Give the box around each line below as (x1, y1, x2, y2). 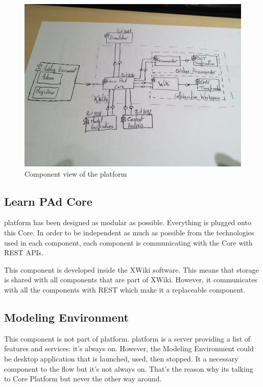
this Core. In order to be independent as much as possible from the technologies (4, 227, 254, 237)
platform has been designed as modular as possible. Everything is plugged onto (4, 217, 251, 228)
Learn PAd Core (4, 193, 92, 209)
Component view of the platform (25, 168, 127, 179)
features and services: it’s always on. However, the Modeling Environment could (4, 343, 254, 354)
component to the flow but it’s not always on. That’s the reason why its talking (4, 363, 253, 374)
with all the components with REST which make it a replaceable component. (4, 284, 246, 295)
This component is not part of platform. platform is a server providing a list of (4, 333, 251, 344)
